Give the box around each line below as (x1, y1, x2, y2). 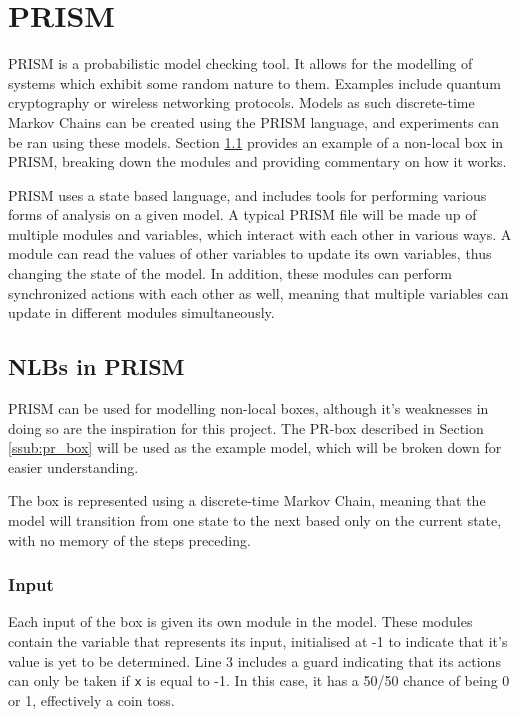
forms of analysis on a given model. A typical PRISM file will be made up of (8, 204, 477, 225)
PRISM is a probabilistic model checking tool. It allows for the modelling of (8, 53, 473, 74)
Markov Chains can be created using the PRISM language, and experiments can (8, 111, 500, 132)
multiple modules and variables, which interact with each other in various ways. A (8, 223, 512, 244)
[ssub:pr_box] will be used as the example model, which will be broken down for (8, 437, 502, 458)
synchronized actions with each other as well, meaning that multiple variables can (8, 282, 509, 303)
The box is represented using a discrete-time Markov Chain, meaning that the (8, 490, 486, 511)
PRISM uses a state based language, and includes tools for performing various (8, 184, 487, 205)
